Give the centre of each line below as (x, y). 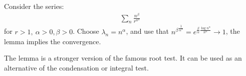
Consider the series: (34, 6)
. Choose (86, 31)
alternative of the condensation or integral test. (76, 67)
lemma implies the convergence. (53, 41)
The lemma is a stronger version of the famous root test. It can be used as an (123, 58)
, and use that (148, 31)
